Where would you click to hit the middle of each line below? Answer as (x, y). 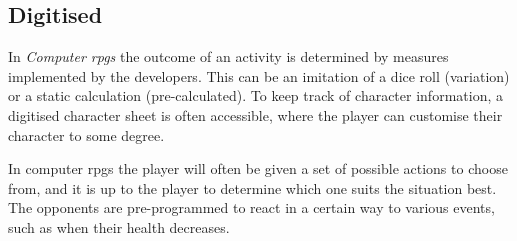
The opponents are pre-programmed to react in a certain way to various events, (251, 207)
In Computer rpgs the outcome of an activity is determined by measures (228, 56)
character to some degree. (86, 134)
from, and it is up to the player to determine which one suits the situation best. (252, 187)
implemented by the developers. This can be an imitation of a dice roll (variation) (259, 75)
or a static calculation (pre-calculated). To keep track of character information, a (255, 95)
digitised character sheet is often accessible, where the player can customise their (255, 114)
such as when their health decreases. (119, 226)
